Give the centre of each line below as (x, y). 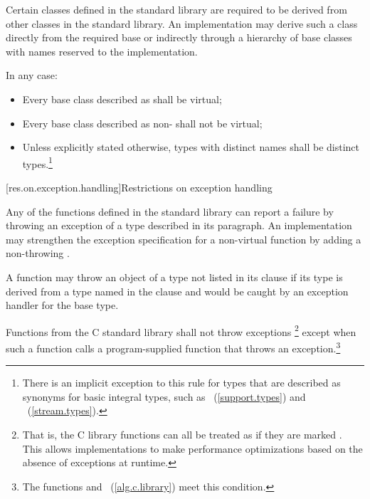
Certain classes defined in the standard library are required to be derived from (176, 9)
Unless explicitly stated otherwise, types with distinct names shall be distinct (191, 147)
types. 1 (37, 162)
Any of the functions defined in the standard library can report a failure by (170, 211)
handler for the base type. (62, 305)
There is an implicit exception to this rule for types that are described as (181, 383)
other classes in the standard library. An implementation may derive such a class (182, 23)
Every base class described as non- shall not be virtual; (142, 123)
